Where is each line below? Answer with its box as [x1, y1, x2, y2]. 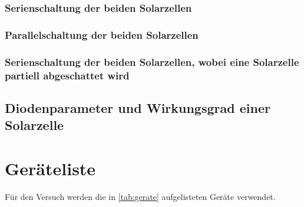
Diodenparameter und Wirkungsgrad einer [5, 98, 270, 116]
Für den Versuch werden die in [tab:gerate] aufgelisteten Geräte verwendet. [5, 190, 276, 202]
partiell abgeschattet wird [5, 68, 130, 82]
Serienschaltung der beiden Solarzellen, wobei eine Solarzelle [5, 54, 299, 69]
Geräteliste [5, 156, 96, 180]
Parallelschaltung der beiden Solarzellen [5, 27, 199, 42]
